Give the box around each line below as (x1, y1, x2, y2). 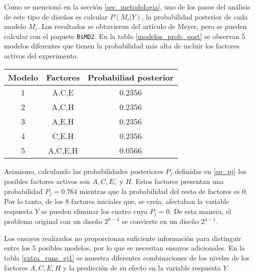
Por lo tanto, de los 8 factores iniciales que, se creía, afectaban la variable (4, 196, 229, 206)
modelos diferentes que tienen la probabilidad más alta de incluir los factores (4, 40, 239, 51)
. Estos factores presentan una (131, 176, 224, 186)
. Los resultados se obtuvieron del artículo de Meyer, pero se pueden (37, 21, 247, 31)
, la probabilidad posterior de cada (141, 11, 248, 21)
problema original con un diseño (4, 216, 103, 226)
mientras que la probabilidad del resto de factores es (79, 185, 240, 196)
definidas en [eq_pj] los (175, 165, 246, 176)
